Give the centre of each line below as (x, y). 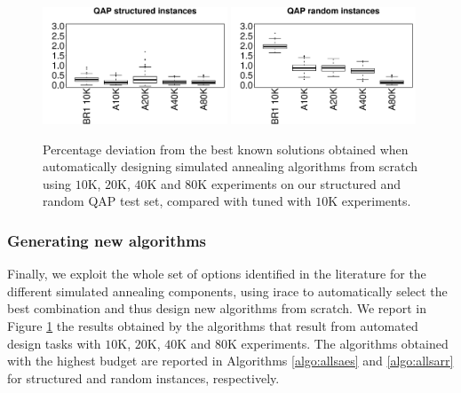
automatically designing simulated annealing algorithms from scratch (230, 166)
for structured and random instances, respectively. (143, 377)
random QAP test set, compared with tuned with (177, 201)
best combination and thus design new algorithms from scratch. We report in (217, 308)
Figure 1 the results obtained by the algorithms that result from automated (213, 326)
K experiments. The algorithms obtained (338, 343)
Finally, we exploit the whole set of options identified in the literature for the (217, 274)
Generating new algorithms (107, 240)
